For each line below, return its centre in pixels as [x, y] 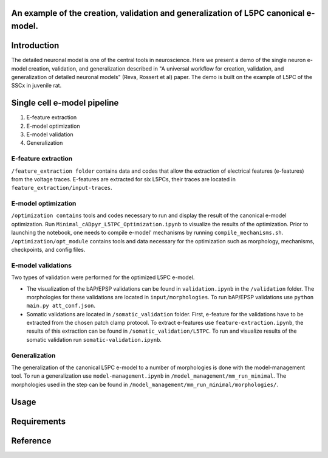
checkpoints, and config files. [48, 250]
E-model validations [42, 265]
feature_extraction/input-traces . [62, 188]
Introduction [35, 46]
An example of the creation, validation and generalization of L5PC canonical [158, 13]
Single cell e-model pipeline [65, 103]
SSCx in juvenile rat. [36, 86]
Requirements [39, 421]
